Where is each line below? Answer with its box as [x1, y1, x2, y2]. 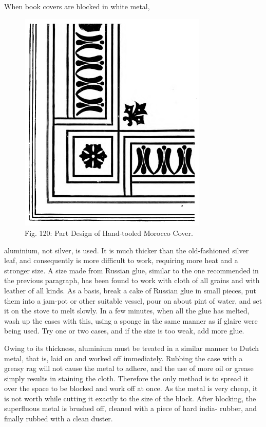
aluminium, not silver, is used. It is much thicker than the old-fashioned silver [4, 245, 249, 255]
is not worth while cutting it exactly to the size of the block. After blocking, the [4, 393, 256, 403]
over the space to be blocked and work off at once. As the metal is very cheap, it [4, 383, 258, 394]
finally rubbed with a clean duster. [4, 413, 113, 424]
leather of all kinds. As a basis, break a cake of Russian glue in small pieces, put [4, 285, 256, 295]
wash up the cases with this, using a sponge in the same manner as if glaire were [4, 315, 258, 326]
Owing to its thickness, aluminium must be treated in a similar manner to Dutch [4, 342, 259, 353]
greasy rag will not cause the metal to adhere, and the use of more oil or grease [4, 363, 254, 374]
